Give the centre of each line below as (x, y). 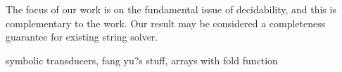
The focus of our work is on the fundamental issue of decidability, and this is (171, 9)
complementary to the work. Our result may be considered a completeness (166, 23)
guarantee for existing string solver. (82, 37)
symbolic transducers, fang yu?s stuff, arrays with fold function (142, 60)
